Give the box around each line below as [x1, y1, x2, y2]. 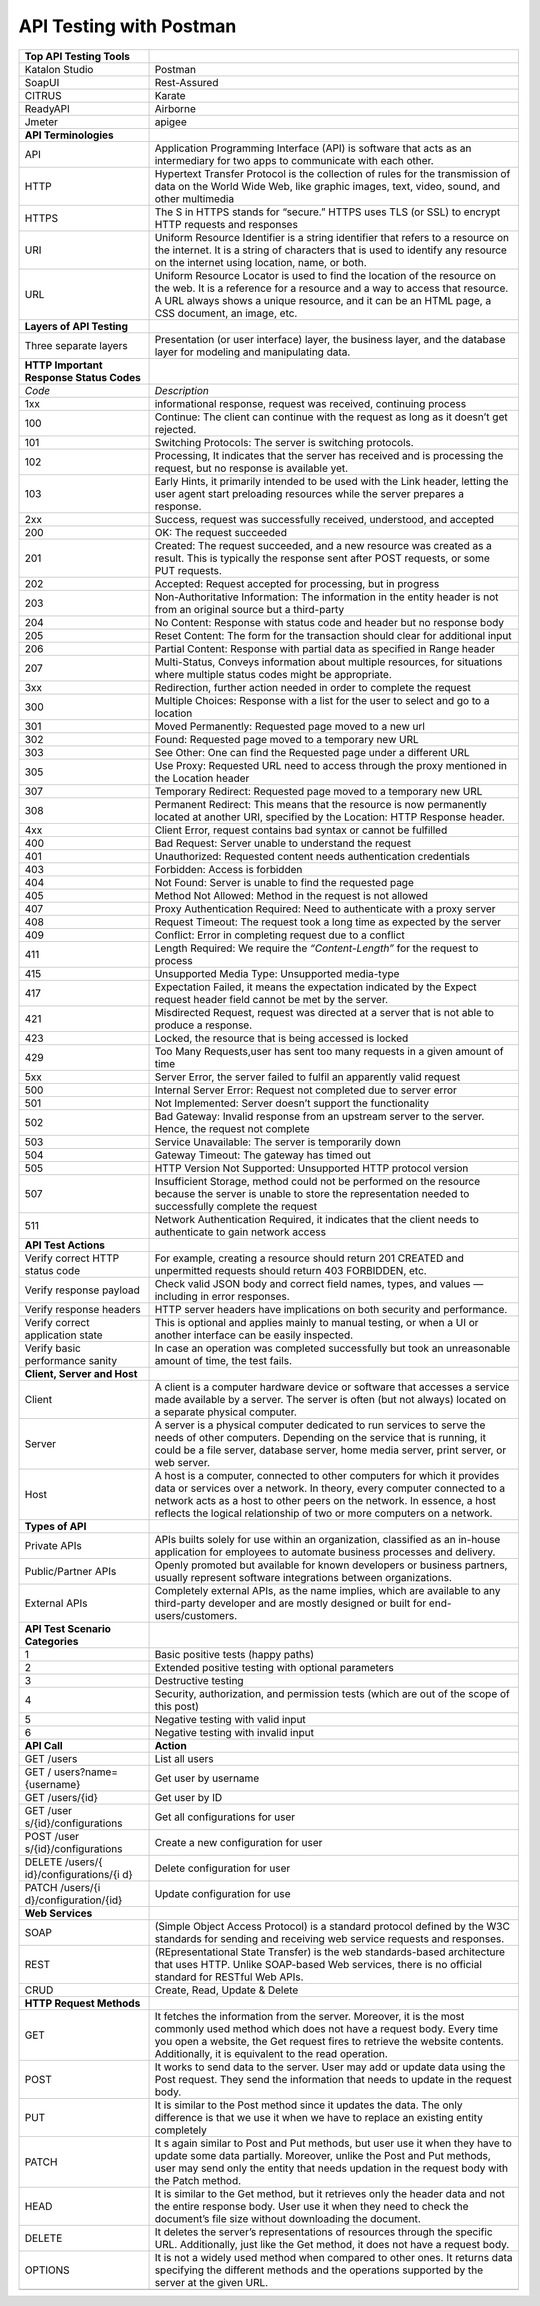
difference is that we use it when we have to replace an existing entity [154, 2110, 484, 2124]
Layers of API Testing [24, 319, 129, 333]
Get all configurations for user [154, 1810, 296, 1824]
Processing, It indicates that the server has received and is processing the [154, 448, 504, 462]
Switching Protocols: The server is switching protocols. [154, 435, 414, 449]
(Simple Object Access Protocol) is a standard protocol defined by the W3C [154, 1919, 510, 1933]
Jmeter [24, 115, 59, 129]
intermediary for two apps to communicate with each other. [154, 153, 434, 167]
